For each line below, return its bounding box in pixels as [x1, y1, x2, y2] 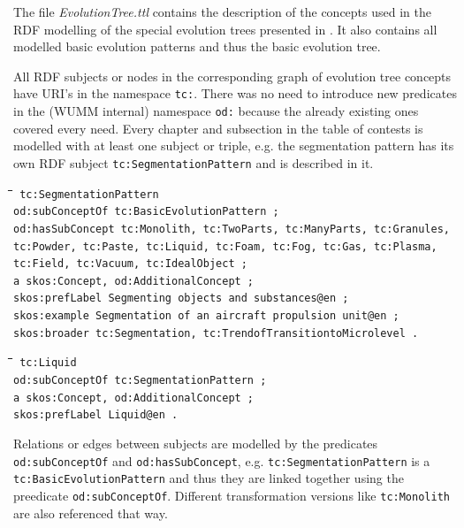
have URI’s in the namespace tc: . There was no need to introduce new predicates [13, 84, 457, 103]
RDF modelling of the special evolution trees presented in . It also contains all [13, 19, 437, 38]
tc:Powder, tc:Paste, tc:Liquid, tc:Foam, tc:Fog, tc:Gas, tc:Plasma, [13, 240, 437, 253]
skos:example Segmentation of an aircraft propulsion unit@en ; [13, 310, 399, 323]
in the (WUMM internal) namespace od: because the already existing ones [13, 102, 419, 120]
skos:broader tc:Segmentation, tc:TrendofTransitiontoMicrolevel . [13, 326, 419, 340]
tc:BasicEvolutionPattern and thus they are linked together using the [13, 469, 404, 487]
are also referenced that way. [13, 503, 168, 522]
